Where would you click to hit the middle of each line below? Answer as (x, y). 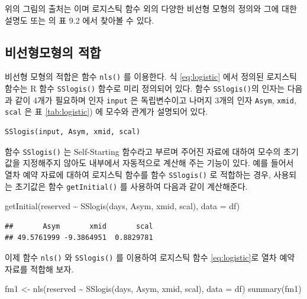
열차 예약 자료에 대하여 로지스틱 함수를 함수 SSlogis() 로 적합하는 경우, (138, 174)
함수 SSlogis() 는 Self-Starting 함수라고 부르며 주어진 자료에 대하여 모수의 (143, 151)
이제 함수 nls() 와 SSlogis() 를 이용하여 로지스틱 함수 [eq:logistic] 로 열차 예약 (150, 257)
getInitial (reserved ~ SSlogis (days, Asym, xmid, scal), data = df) (122, 206)
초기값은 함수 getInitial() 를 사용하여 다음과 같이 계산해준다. (131, 186)
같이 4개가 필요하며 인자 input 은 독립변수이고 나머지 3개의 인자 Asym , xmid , (156, 100)
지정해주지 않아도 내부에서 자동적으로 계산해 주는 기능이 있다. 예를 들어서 (158, 163)
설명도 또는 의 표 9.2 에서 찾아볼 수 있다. (80, 20)
